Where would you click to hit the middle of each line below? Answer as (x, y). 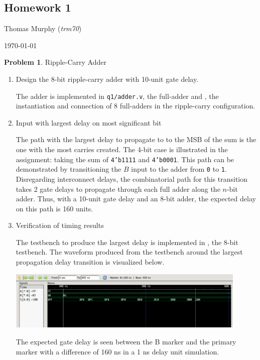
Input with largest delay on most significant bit (89, 122)
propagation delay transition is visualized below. (90, 262)
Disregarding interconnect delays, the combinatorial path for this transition (132, 178)
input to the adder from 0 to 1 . (179, 169)
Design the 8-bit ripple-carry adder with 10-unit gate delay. (107, 79)
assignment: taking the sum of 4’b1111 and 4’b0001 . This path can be (125, 159)
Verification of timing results (60, 225)
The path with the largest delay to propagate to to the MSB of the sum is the (136, 139)
